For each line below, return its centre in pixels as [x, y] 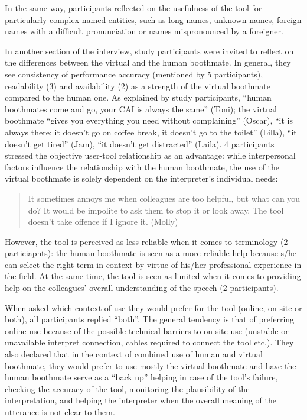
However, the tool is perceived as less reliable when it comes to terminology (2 [146, 241]
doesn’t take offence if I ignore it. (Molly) [103, 222]
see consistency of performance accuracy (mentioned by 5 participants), [134, 74]
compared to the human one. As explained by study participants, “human [138, 97]
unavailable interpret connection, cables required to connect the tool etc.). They [149, 342]
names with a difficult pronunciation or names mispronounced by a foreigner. [144, 31]
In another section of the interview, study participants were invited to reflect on [149, 51]
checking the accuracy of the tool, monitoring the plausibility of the [127, 388]
